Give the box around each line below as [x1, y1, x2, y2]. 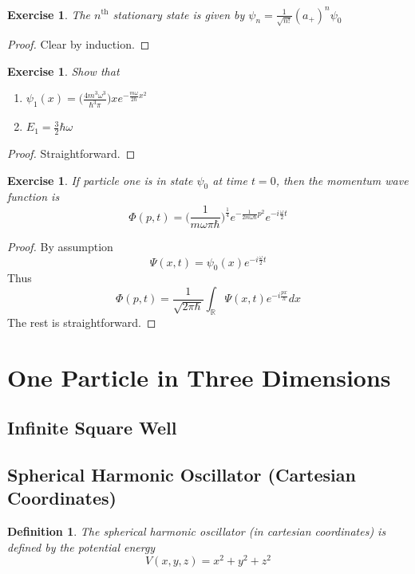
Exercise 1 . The [7, 6, 91, 22]
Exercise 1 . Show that [7, 62, 120, 79]
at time [212, 171, 247, 188]
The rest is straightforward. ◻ [7, 313, 156, 330]
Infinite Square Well [7, 415, 177, 440]
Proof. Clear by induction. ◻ [7, 36, 150, 53]
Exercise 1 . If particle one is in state [7, 171, 193, 188]
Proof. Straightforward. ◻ [7, 145, 136, 162]
